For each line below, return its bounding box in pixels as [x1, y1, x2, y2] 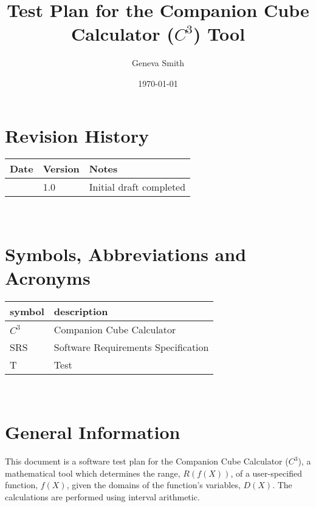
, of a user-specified [230, 466, 303, 479]
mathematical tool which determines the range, [5, 466, 180, 479]
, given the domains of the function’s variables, [66, 478, 241, 491]
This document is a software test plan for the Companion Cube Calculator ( [5, 455, 289, 468]
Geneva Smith [131, 56, 185, 69]
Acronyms [5, 265, 91, 290]
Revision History [5, 123, 149, 148]
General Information [5, 420, 180, 444]
